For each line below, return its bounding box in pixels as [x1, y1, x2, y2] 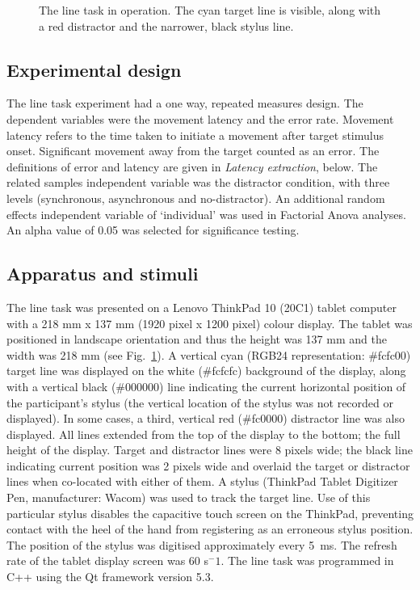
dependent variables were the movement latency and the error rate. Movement [6, 110, 394, 127]
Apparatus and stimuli [6, 261, 199, 286]
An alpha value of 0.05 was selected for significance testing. [6, 221, 300, 238]
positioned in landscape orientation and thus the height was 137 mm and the [6, 331, 387, 348]
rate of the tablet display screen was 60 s [6, 552, 209, 569]
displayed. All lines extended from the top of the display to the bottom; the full [6, 425, 401, 442]
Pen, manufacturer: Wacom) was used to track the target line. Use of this [6, 489, 371, 506]
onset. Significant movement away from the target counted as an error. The [6, 142, 380, 159]
